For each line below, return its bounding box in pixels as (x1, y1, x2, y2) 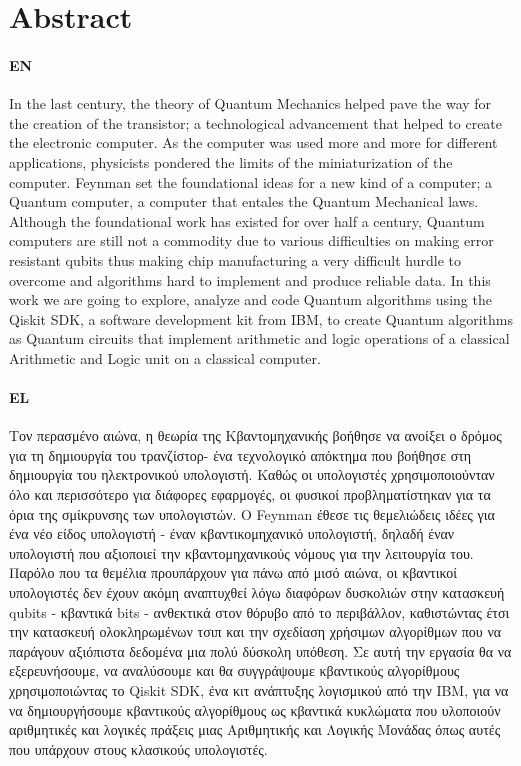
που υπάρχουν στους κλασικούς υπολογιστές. (9, 738, 268, 759)
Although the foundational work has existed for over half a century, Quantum (9, 210, 485, 231)
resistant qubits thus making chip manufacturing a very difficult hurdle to (9, 249, 462, 270)
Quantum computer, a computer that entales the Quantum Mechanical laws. (9, 191, 479, 212)
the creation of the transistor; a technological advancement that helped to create (9, 112, 503, 133)
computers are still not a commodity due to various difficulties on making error (9, 230, 494, 251)
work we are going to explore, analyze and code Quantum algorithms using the (9, 289, 492, 310)
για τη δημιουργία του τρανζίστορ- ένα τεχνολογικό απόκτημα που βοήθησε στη (9, 444, 472, 465)
